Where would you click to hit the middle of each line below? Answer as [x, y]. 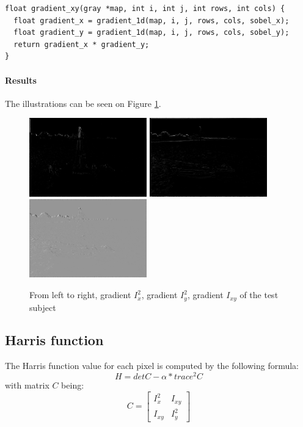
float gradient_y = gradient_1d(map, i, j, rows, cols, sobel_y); [151, 33]
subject [43, 307]
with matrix [27, 385]
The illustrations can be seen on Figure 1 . [83, 103]
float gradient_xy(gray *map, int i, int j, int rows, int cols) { [145, 9]
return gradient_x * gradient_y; [82, 44]
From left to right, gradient [80, 295]
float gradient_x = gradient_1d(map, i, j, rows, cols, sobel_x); [151, 20]
